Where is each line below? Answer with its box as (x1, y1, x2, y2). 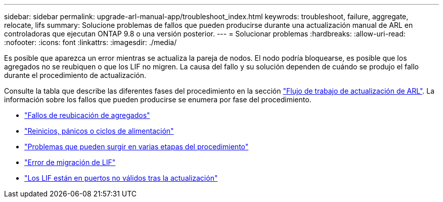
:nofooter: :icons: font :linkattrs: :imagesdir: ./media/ (4, 38, 177, 47)
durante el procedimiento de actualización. (4, 71, 146, 79)
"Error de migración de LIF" (24, 158, 116, 167)
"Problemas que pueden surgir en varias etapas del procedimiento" (24, 142, 249, 151)
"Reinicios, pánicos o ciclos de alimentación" (24, 127, 174, 135)
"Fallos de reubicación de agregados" (24, 111, 150, 119)
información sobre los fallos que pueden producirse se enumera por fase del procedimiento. (4, 95, 312, 104)
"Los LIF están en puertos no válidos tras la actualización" (24, 174, 218, 182)
